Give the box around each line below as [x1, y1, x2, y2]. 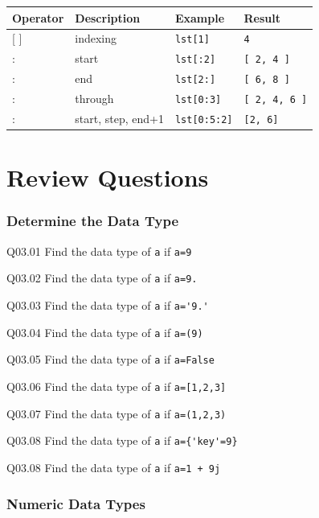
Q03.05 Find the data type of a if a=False [6, 351, 215, 368]
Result [243, 9, 281, 26]
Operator [12, 9, 64, 26]
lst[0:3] [174, 94, 222, 106]
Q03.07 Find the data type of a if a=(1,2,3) [6, 405, 227, 421]
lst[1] [174, 34, 210, 46]
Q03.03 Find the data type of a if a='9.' [6, 297, 209, 314]
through [75, 90, 114, 107]
